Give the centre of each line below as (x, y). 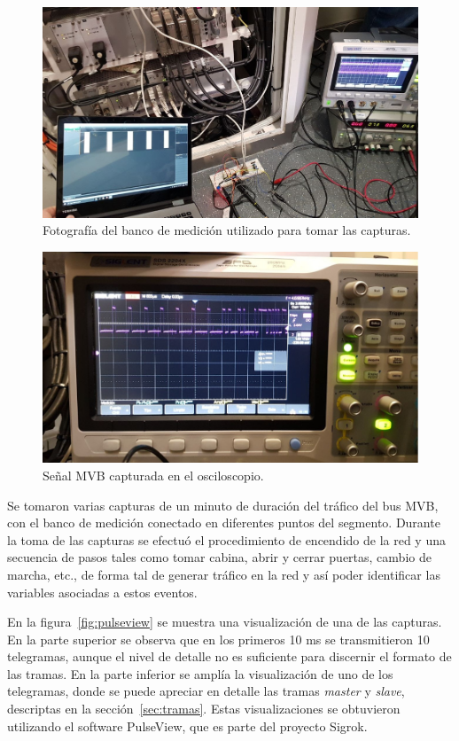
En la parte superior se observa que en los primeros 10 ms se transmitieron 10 (218, 639)
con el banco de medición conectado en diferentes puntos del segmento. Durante (224, 523)
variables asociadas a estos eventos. (102, 592)
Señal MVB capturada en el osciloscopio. (153, 475)
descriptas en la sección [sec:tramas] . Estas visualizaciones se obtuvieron (204, 709)
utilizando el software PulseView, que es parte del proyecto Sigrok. (187, 725)
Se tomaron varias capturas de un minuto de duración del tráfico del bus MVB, (223, 505)
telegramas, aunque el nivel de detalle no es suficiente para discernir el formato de (229, 656)
